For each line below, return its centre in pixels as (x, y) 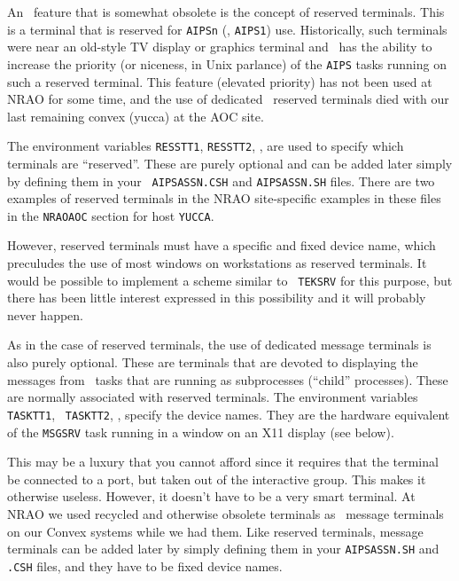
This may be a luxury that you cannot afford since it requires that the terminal (223, 462)
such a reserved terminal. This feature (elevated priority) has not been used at (220, 81)
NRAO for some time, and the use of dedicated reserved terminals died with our (228, 99)
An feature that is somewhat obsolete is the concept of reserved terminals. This (226, 12)
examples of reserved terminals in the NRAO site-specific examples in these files (224, 198)
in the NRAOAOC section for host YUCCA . (111, 215)
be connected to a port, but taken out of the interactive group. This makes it (217, 479)
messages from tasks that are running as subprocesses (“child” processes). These (228, 379)
